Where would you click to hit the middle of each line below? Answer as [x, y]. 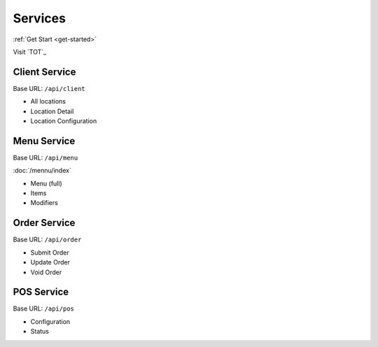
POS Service [41, 292]
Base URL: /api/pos [44, 309]
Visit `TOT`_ [30, 52]
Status [40, 332]
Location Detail [52, 111]
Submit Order [50, 253]
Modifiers [44, 203]
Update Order [50, 262]
